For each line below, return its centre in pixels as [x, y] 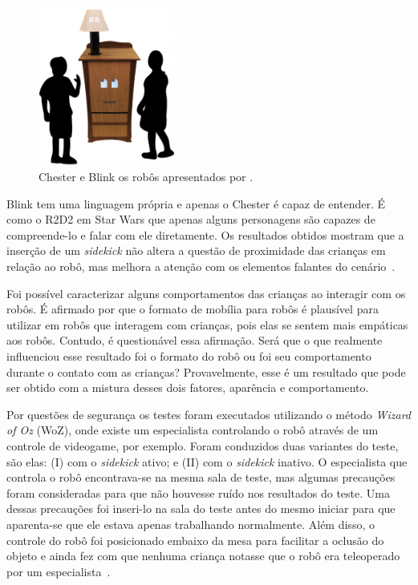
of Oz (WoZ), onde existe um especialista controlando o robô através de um [193, 430]
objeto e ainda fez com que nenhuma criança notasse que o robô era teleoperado [203, 556]
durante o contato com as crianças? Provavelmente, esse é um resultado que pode [206, 371]
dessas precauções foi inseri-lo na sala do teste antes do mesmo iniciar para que [201, 508]
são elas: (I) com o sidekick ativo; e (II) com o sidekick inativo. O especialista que [207, 461]
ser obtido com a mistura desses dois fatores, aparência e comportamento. [188, 387]
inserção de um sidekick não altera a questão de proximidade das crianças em [196, 250]
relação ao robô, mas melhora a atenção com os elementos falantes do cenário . [201, 266]
